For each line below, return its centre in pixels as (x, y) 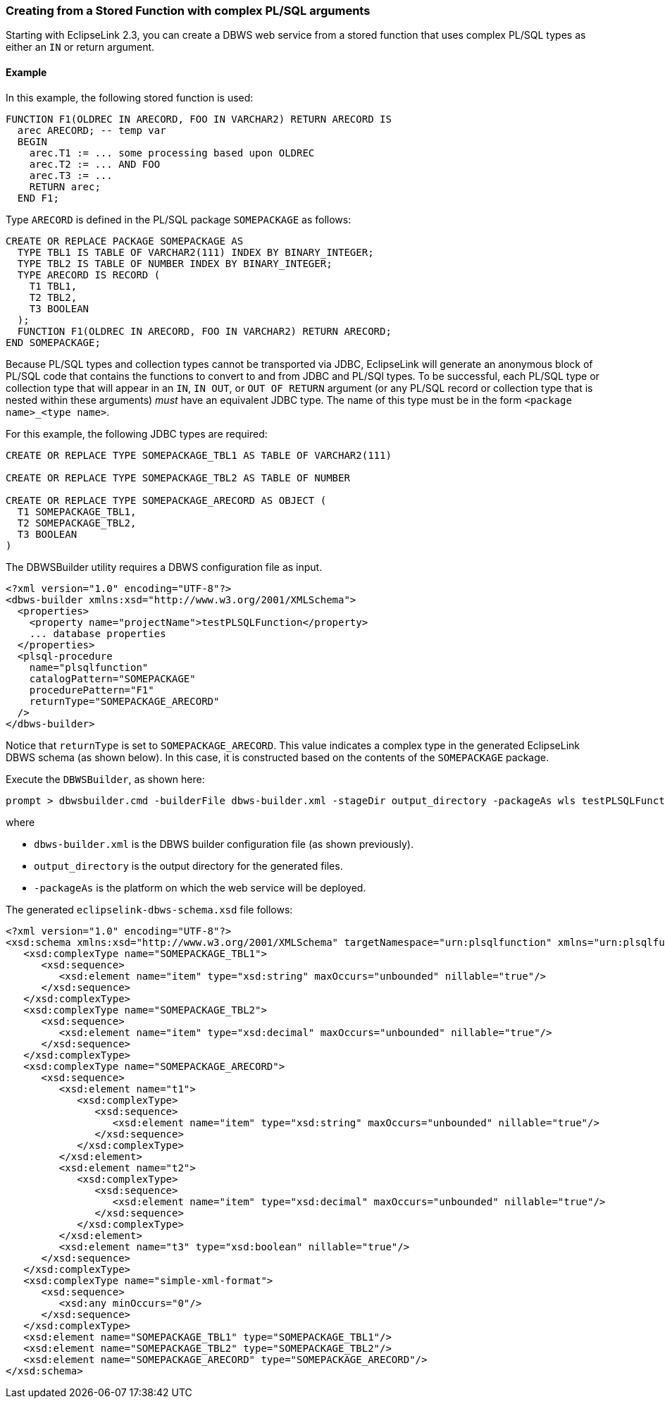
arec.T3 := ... (71, 175)
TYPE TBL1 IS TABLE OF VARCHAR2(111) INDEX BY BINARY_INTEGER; (195, 252)
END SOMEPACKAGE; (53, 342)
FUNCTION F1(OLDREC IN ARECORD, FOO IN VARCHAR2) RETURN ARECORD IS (199, 119)
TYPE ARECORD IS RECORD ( (89, 275)
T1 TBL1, (53, 286)
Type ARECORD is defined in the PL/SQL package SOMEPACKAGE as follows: (179, 219)
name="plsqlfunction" (89, 667)
